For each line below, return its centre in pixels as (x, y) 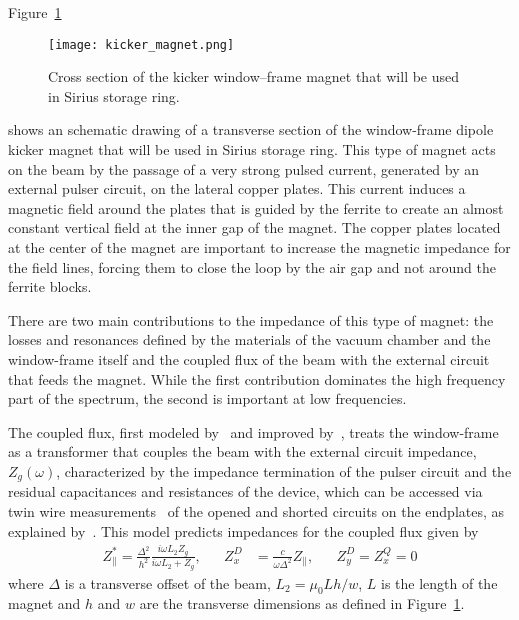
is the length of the (439, 582)
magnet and (44, 603)
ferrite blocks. (50, 286)
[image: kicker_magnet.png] (141, 44)
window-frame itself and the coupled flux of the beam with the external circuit (249, 358)
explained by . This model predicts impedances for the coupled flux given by (243, 530)
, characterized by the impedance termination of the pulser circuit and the (284, 470)
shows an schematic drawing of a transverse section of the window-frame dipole (251, 129)
